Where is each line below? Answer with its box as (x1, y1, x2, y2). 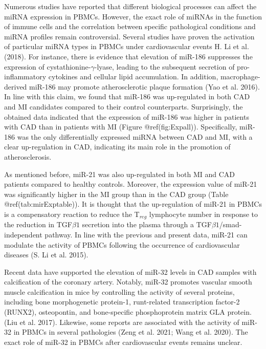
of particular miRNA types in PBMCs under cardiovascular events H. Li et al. (4, 41, 249, 52)
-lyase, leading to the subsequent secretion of (94, 61, 235, 72)
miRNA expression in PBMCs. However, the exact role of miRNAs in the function (4, 11, 262, 21)
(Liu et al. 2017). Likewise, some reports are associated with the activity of (4, 316, 239, 327)
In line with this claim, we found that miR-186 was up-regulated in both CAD (4, 91, 250, 102)
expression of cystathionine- (4, 61, 91, 72)
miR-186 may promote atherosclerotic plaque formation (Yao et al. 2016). (29, 81, 260, 92)
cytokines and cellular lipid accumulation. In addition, (48, 71, 218, 82)
